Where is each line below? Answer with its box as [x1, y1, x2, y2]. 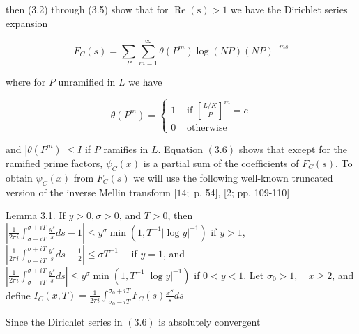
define [6, 287, 31, 302]
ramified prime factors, [6, 155, 103, 170]
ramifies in [103, 141, 148, 156]
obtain [6, 170, 33, 184]
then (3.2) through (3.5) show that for [6, 2, 169, 16]
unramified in [58, 74, 116, 89]
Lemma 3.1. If [6, 208, 66, 223]
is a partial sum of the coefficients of [143, 155, 299, 170]
